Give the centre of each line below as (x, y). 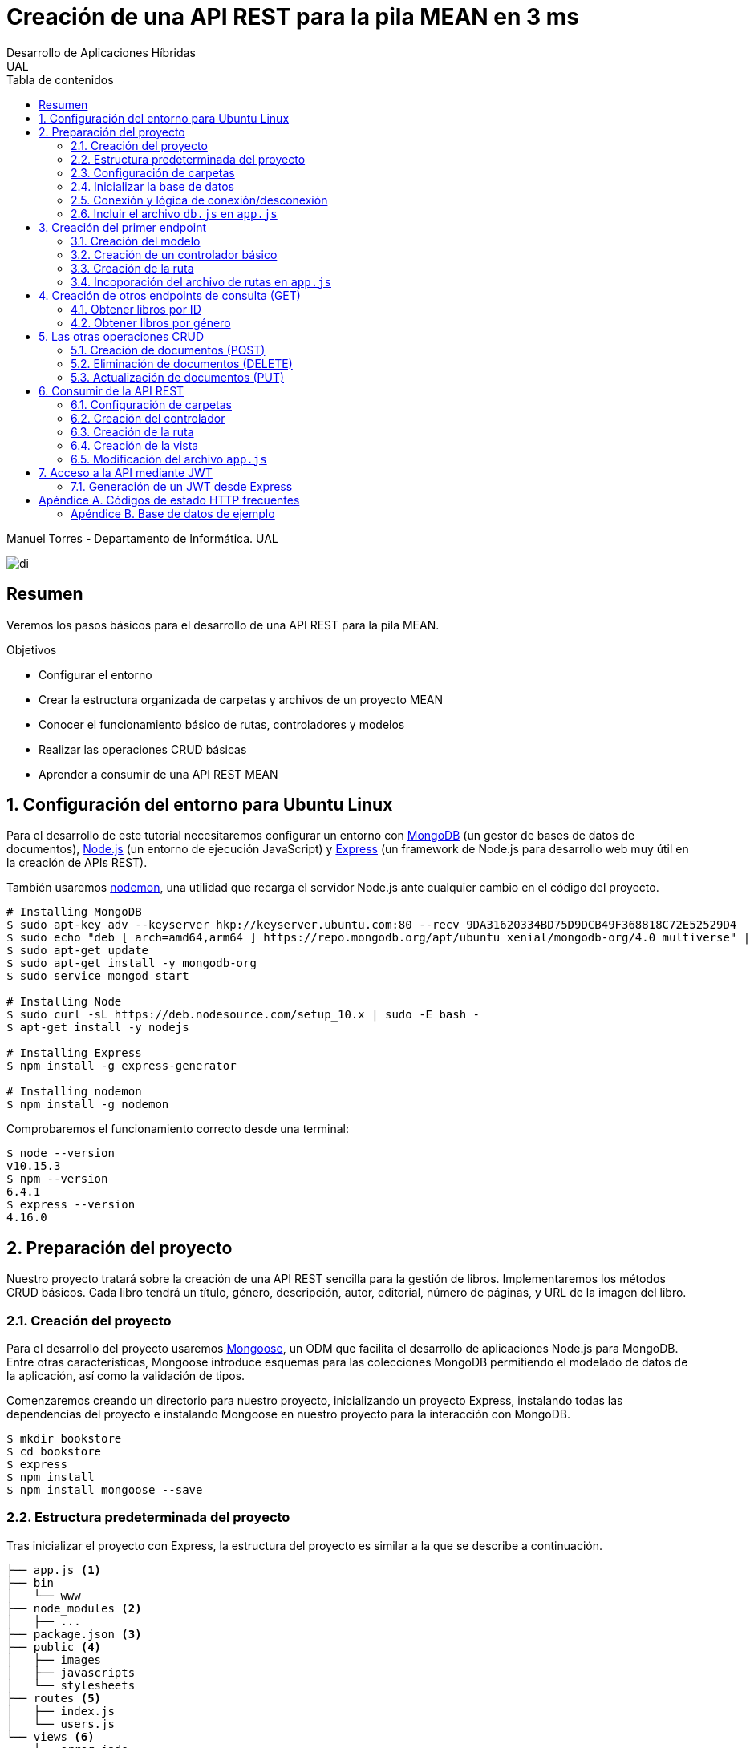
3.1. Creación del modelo (136, 241)
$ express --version (71, 1205)
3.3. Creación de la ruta (132, 268)
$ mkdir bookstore (64, 1439)
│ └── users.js (61, 1724)
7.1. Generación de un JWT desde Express (182, 486)
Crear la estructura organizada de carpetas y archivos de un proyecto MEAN (241, 699)
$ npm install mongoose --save (105, 1490)
